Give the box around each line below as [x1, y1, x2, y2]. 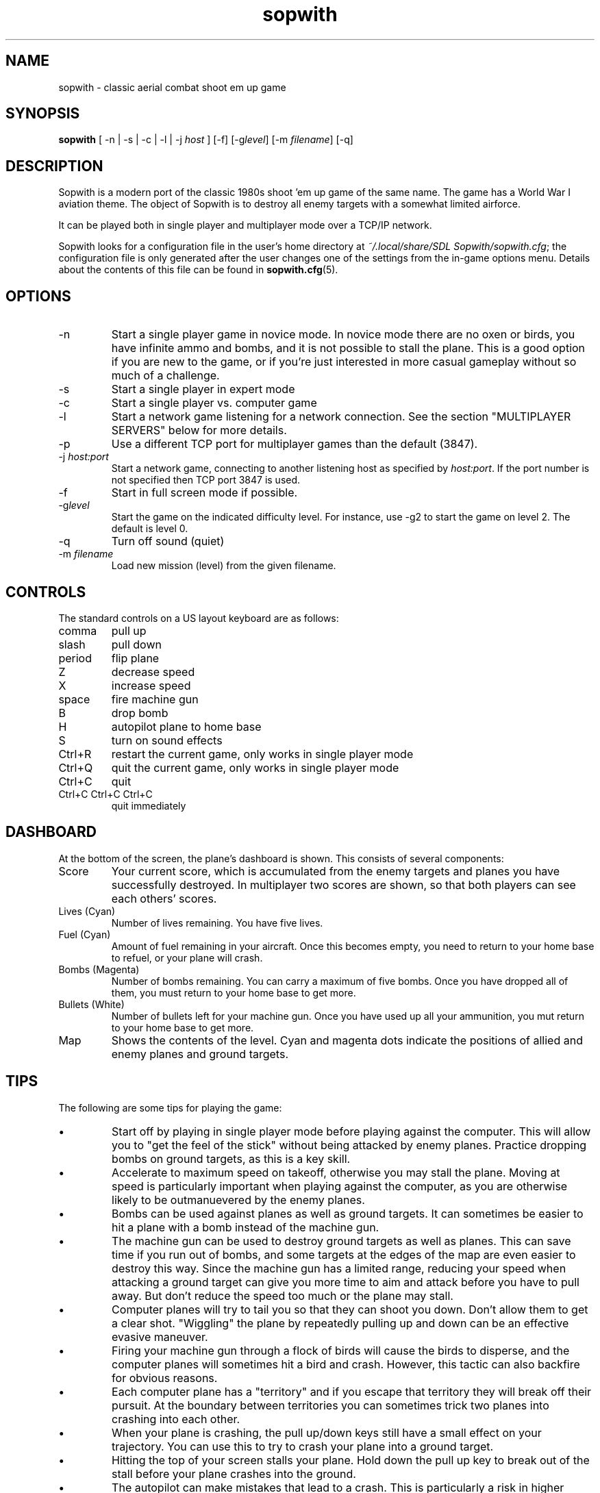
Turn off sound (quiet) [111, 534, 225, 549]
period [58, 651, 92, 665]
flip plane [111, 651, 160, 665]
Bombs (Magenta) [58, 963, 140, 975]
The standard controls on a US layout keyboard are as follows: [58, 612, 339, 624]
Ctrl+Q [58, 760, 93, 775]
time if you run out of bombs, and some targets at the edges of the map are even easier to [112, 1247, 576, 1262]
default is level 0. [111, 523, 188, 535]
